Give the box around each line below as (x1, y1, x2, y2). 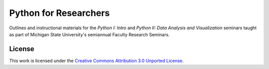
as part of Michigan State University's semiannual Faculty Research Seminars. (9, 31, 170, 37)
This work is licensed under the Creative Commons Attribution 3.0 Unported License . (9, 58, 184, 64)
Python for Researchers (9, 7, 110, 18)
